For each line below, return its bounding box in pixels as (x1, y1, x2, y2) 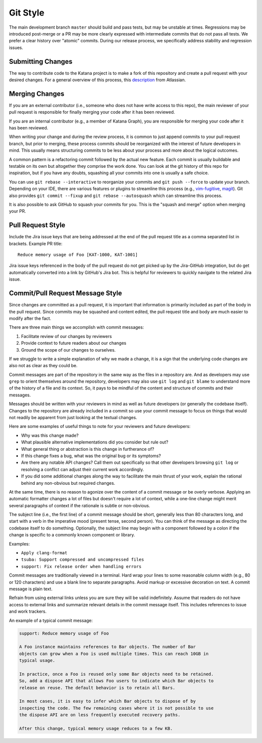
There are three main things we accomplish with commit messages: (9, 324, 144, 330)
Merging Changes (9, 89, 65, 98)
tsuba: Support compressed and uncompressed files (21, 557, 144, 563)
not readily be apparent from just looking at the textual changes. (9, 415, 137, 421)
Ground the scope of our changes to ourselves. (21, 347, 116, 353)
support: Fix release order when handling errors (21, 564, 142, 569)
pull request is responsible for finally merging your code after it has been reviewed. (9, 109, 175, 115)
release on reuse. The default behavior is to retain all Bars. (19, 685, 176, 690)
